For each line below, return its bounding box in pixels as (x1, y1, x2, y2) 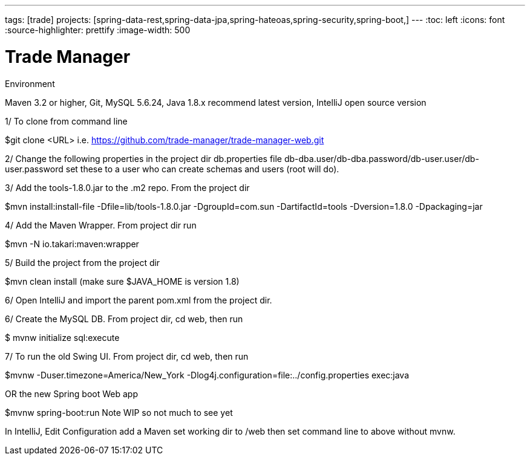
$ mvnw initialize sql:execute (5, 332, 120, 343)
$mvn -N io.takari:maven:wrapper (5, 238, 139, 249)
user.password (5, 163, 64, 174)
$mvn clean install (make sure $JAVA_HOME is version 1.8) (5, 276, 240, 287)
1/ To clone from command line (5, 115, 128, 126)
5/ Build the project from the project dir (5, 257, 160, 268)
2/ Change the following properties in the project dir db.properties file (5, 153, 283, 164)
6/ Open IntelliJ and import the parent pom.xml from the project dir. (5, 294, 272, 305)
